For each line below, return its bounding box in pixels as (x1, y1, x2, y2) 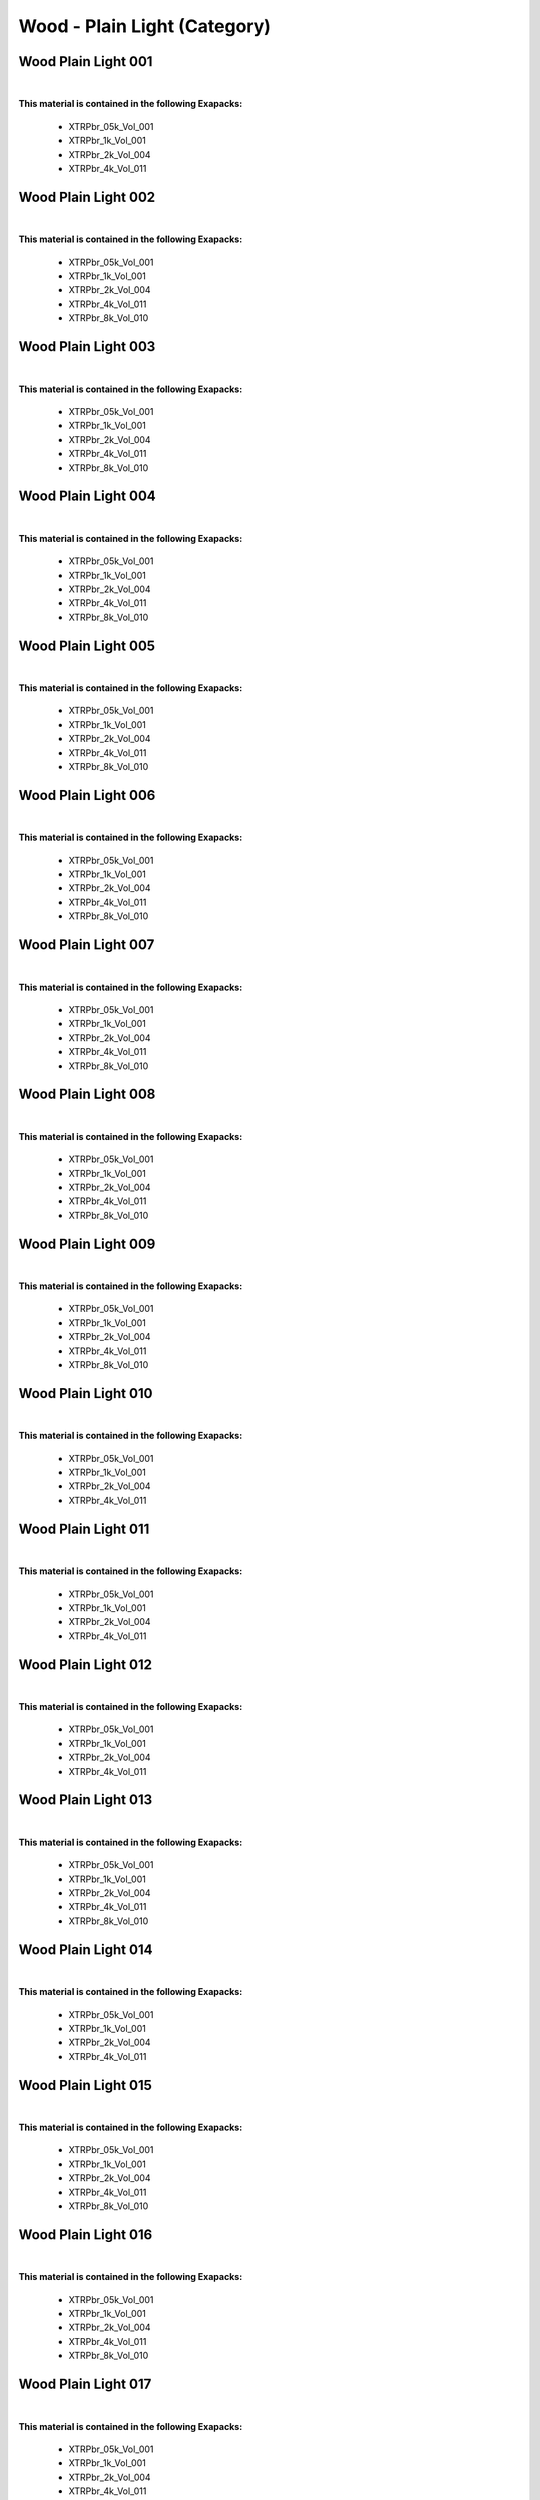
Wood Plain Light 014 (18, 1941, 153, 1958)
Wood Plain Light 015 (18, 2076, 152, 2094)
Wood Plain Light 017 (18, 2376, 152, 2393)
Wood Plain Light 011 (18, 1520, 150, 1537)
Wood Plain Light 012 (18, 1656, 152, 1673)
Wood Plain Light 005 (18, 637, 155, 654)
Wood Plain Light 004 (18, 488, 157, 505)
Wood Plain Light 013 (18, 1791, 153, 1809)
